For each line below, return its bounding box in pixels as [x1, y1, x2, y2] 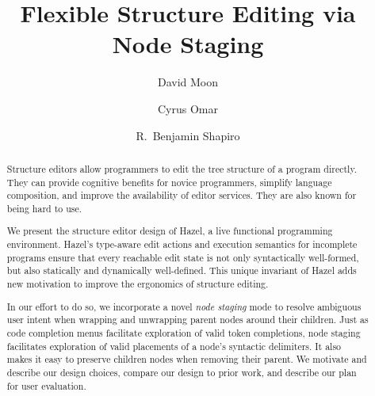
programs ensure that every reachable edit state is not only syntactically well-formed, [6, 250, 359, 264]
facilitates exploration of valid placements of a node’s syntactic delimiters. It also [6, 339, 342, 352]
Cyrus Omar [158, 100, 218, 116]
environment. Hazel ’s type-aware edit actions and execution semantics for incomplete [6, 238, 358, 251]
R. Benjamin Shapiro [136, 127, 240, 143]
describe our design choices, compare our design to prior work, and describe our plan [6, 365, 357, 379]
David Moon [157, 74, 219, 90]
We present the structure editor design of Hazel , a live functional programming [6, 224, 333, 238]
